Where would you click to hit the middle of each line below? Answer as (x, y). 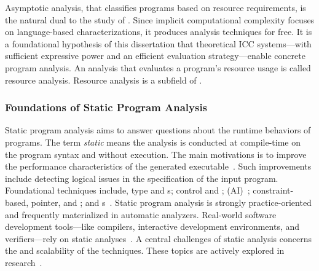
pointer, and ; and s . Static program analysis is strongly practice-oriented (171, 202)
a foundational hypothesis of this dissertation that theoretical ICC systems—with (158, 43)
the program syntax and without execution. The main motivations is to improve (156, 154)
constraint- (273, 190)
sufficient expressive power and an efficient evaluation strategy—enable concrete (155, 56)
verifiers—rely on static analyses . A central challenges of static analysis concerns (159, 238)
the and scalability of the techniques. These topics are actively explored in (145, 250)
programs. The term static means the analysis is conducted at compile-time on (153, 142)
